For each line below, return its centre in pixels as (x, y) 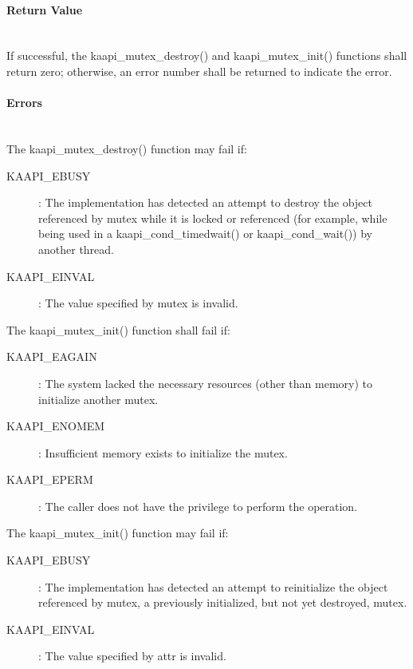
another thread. (76, 249)
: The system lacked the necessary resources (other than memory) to (206, 383)
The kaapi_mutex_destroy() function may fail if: (127, 148)
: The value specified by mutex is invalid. (138, 303)
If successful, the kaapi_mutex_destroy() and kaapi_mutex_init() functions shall (207, 55)
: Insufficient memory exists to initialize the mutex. (163, 452)
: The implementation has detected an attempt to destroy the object (205, 202)
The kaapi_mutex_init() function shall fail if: (118, 329)
